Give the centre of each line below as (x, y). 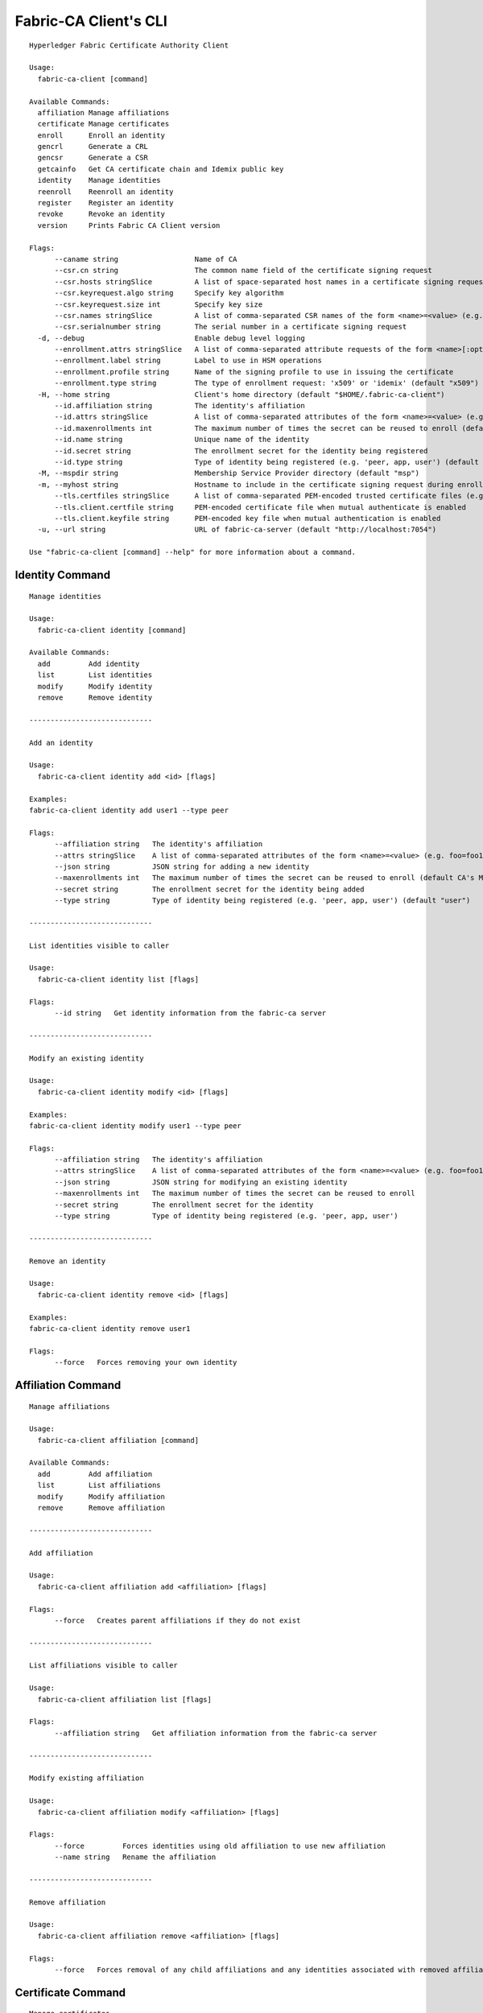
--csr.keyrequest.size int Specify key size (159, 304)
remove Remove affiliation (101, 1508)
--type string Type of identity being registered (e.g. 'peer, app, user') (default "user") (262, 901)
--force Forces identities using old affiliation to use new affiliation (220, 1846)
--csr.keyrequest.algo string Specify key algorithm (169, 293)
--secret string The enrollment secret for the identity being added (209, 889)
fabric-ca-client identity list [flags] (118, 979)
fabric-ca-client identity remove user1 (110, 1328)
